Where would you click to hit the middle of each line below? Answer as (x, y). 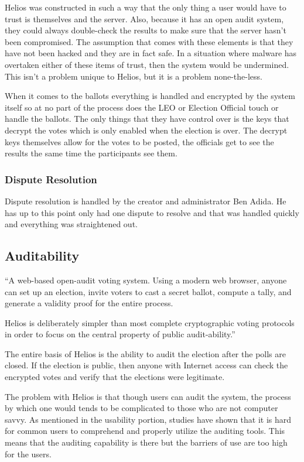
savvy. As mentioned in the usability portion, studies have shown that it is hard (148, 419)
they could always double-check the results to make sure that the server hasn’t (146, 30)
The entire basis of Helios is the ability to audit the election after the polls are (145, 353)
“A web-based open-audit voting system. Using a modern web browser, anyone (146, 280)
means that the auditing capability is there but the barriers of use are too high (146, 442)
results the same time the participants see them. (91, 153)
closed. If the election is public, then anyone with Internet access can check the (146, 365)
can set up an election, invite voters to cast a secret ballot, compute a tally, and (148, 291)
